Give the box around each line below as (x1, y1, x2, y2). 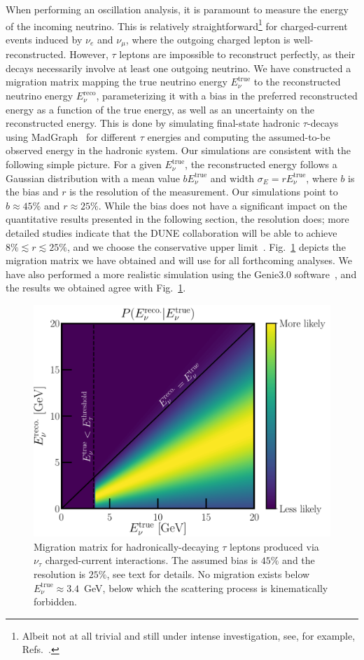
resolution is (34, 567, 86, 582)
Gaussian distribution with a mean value (6, 170, 180, 185)
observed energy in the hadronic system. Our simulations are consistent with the (6, 143, 351, 158)
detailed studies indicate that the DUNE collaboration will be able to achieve (6, 226, 337, 240)
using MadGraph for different (6, 129, 137, 144)
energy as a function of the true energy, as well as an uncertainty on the (6, 102, 314, 116)
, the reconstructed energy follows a (185, 157, 337, 172)
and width (210, 170, 255, 185)
